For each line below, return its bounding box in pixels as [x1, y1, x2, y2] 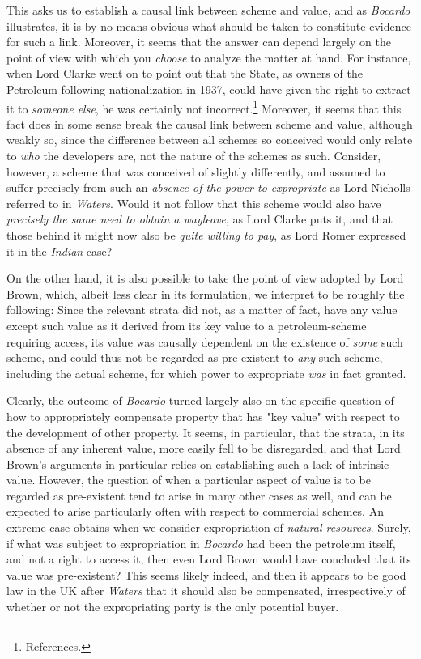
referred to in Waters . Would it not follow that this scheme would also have [6, 194, 381, 211]
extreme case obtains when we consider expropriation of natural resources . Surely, [6, 519, 411, 536]
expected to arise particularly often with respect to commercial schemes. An [6, 503, 384, 520]
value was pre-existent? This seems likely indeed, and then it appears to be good [6, 566, 406, 583]
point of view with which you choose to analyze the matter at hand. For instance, [6, 49, 411, 66]
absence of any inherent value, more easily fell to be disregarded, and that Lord [6, 440, 401, 457]
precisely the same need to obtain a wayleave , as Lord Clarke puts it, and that [6, 210, 393, 227]
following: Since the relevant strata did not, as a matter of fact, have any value [6, 301, 398, 318]
